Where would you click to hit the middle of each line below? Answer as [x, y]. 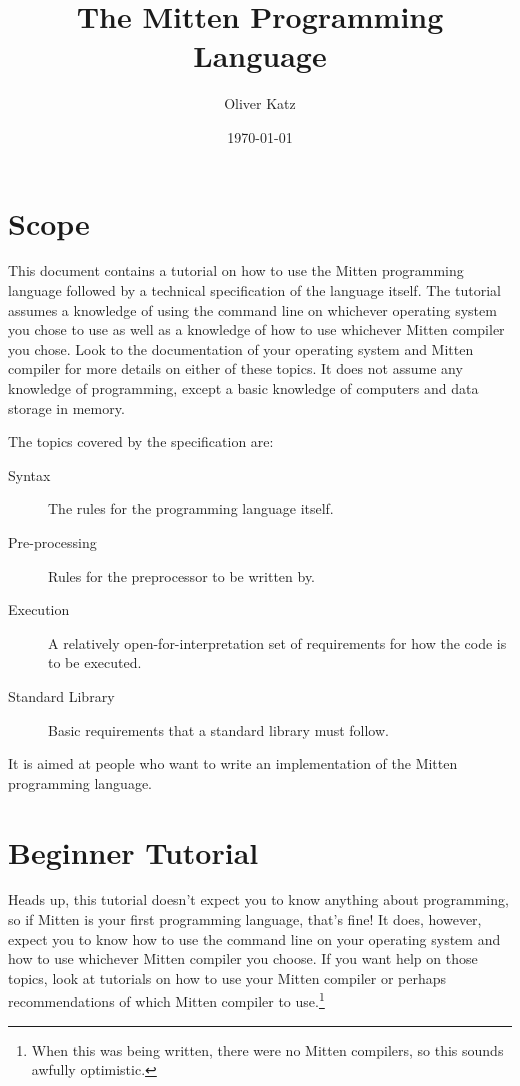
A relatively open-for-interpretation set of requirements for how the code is [277, 642]
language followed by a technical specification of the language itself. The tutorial [254, 290]
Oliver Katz [260, 103]
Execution [39, 609]
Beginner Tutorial [133, 851]
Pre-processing [52, 541]
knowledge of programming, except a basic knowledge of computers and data [243, 388]
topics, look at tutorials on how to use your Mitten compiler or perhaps [227, 977]
